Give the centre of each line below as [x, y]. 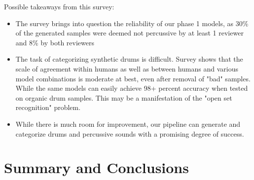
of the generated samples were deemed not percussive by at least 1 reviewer [129, 33]
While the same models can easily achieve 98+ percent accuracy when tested [132, 88]
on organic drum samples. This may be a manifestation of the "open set [124, 97]
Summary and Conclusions [96, 167]
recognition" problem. [48, 107]
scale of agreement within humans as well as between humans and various [127, 68]
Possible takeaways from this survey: [59, 6]
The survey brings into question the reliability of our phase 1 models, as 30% [132, 23]
